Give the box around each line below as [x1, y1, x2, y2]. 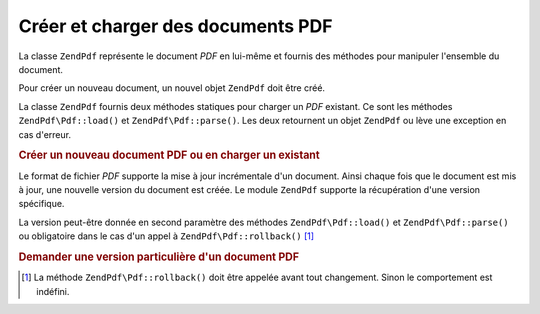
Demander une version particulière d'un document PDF [18, 250, 300, 264]
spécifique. [18, 198, 65, 210]
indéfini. [36, 285, 70, 297]
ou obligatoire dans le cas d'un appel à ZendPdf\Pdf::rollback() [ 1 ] [18, 230, 315, 242]
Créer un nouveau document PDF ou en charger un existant [18, 148, 320, 162]
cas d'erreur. [18, 128, 72, 140]
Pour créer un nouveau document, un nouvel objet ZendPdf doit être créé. [18, 82, 325, 94]
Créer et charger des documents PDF [18, 15, 333, 37]
